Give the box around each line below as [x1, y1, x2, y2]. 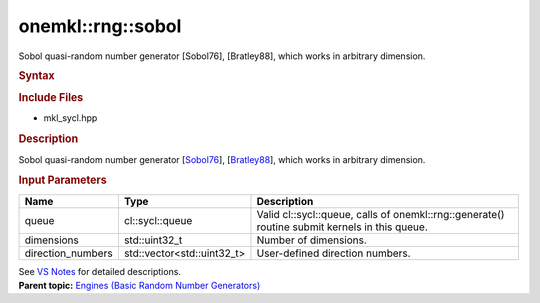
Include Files [18, 91, 84, 105]
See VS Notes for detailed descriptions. [18, 265, 182, 277]
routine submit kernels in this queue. [256, 220, 429, 234]
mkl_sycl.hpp [43, 112, 98, 124]
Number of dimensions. [256, 233, 367, 247]
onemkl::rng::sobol [18, 15, 182, 37]
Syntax [18, 68, 55, 82]
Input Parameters [18, 173, 107, 187]
